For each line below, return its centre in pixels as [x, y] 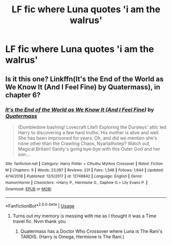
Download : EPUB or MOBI [28, 189]
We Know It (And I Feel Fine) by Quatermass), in [83, 87]
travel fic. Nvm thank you [39, 221]
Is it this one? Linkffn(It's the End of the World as [84, 79]
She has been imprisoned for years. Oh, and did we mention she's [88, 138]
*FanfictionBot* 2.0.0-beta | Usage [40, 205]
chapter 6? [23, 95]
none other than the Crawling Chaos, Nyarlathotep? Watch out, [84, 143]
